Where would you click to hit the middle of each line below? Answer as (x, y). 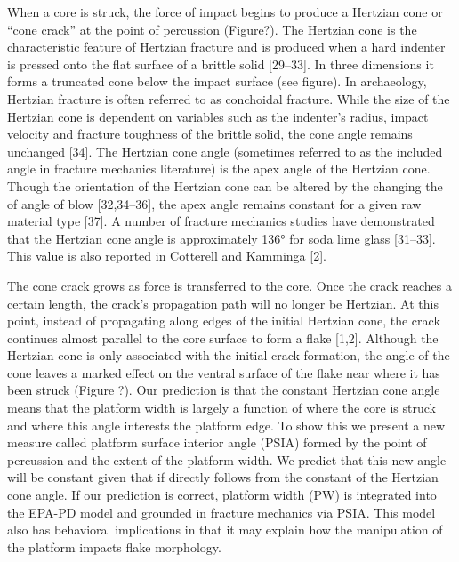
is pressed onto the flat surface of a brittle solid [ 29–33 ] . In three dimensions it (221, 64)
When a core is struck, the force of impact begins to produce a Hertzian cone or (225, 12)
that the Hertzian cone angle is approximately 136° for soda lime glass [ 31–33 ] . (221, 238)
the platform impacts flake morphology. (114, 546)
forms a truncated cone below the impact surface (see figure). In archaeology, (217, 81)
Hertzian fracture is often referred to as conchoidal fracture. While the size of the (229, 98)
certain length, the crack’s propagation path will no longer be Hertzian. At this (223, 303)
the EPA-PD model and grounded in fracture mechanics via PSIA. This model (221, 512)
